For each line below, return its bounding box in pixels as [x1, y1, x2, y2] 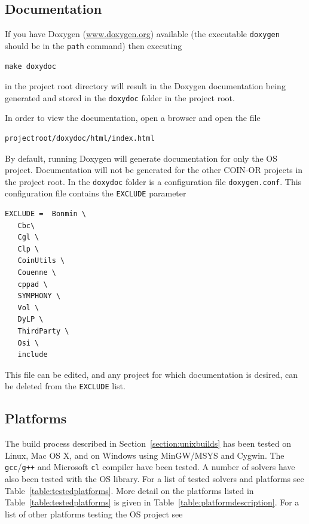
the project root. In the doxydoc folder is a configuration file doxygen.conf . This [5, 175, 302, 187]
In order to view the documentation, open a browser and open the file [5, 111, 261, 124]
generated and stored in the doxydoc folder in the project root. [5, 91, 235, 104]
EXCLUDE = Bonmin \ [5, 210, 87, 219]
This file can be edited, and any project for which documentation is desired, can [5, 368, 298, 380]
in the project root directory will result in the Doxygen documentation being [5, 80, 286, 92]
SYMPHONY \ [17, 292, 61, 301]
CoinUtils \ [17, 256, 65, 265]
